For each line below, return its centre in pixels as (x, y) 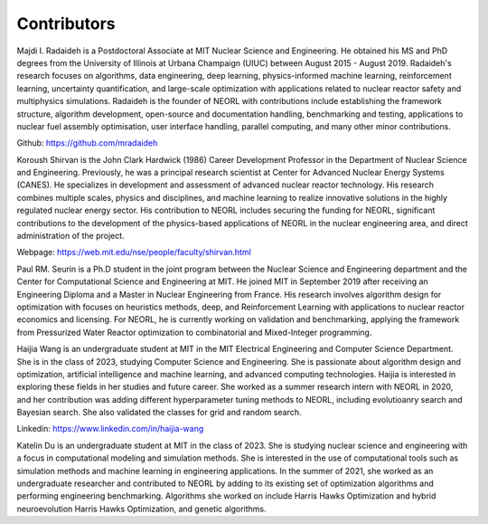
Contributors (66, 24)
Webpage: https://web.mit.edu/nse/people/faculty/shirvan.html (134, 252)
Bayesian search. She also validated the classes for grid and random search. (159, 413)
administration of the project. (71, 236)
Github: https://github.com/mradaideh (87, 143)
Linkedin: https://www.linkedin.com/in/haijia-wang (110, 429)
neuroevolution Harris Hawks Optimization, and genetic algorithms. (141, 509)
